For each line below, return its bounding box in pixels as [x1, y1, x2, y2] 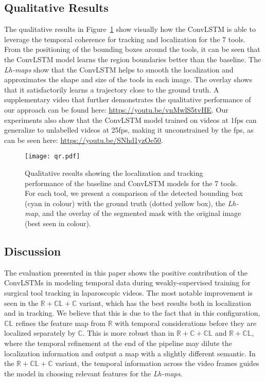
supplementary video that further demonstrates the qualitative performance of [4, 94, 251, 105]
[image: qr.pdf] [25, 153, 80, 160]
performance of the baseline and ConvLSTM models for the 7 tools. [25, 177, 238, 188]
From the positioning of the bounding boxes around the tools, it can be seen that [4, 44, 260, 54]
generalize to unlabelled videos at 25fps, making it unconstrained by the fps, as [4, 124, 254, 135]
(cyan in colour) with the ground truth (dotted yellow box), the [25, 197, 225, 208]
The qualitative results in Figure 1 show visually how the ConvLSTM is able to [4, 24, 256, 34]
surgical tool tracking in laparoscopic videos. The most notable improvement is [4, 287, 253, 298]
